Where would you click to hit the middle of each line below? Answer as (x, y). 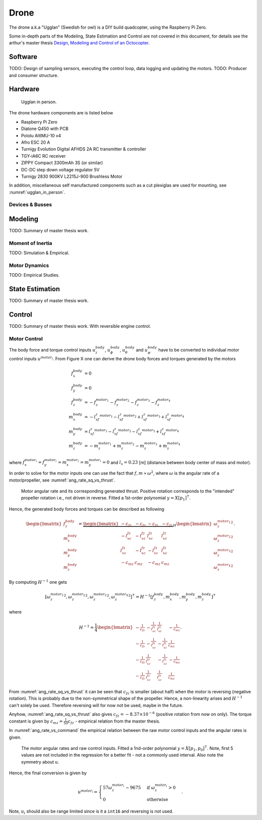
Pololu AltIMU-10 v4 (41, 135)
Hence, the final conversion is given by (48, 773)
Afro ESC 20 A (36, 142)
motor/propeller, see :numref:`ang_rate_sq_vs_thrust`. (62, 480)
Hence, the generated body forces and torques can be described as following (87, 509)
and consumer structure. (34, 75)
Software (23, 57)
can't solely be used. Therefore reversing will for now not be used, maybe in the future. (96, 705)
